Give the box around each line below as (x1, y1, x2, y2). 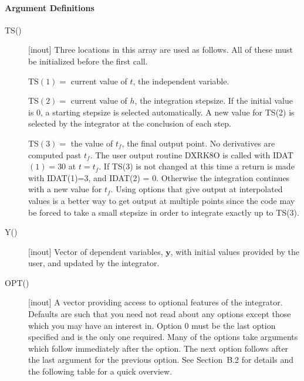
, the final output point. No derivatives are (121, 137, 275, 149)
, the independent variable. (133, 74, 229, 87)
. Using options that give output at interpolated (110, 183, 283, 195)
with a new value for (28, 183, 102, 195)
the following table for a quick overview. (28, 365, 173, 377)
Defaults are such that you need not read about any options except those (28, 308, 291, 320)
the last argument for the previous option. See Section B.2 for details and (28, 353, 294, 366)
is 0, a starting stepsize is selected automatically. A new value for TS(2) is (28, 106, 295, 118)
